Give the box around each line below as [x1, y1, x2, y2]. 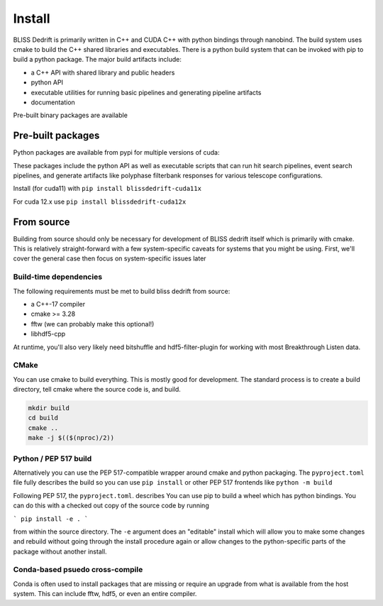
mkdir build [28, 404, 70, 412]
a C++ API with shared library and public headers [30, 68, 175, 77]
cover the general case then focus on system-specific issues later [13, 254, 206, 263]
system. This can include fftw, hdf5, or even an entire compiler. [13, 590, 197, 598]
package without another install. [13, 547, 107, 556]
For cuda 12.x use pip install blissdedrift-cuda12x [13, 197, 187, 206]
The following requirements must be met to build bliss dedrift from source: [13, 287, 231, 295]
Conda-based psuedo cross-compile [13, 565, 143, 575]
